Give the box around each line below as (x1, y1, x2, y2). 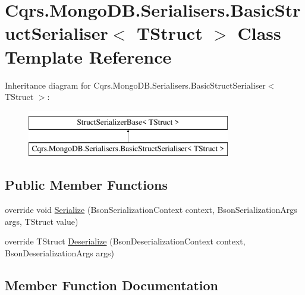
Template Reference (5, 44, 172, 68)
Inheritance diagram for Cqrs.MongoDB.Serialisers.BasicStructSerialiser (5, 79, 266, 91)
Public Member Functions (5, 175, 168, 194)
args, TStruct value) (5, 215, 78, 227)
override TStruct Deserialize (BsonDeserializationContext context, (5, 235, 246, 247)
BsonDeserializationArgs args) (5, 246, 114, 259)
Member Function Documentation (5, 275, 219, 294)
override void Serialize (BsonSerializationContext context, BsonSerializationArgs (5, 203, 297, 216)
